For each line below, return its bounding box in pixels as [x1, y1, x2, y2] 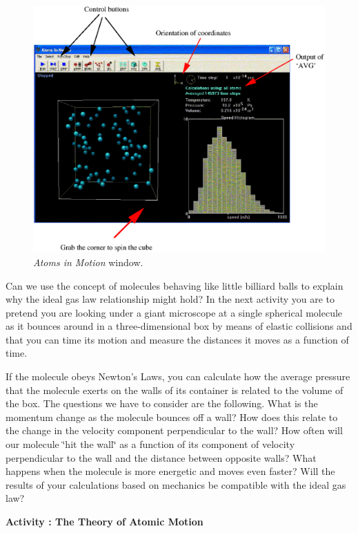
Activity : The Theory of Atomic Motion [6, 514, 203, 529]
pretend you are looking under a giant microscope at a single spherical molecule [6, 305, 343, 319]
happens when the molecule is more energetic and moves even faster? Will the [6, 464, 335, 478]
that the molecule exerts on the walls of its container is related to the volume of [6, 382, 344, 397]
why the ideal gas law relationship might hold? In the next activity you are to [6, 292, 335, 306]
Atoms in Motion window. [33, 254, 143, 269]
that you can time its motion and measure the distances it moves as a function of [6, 332, 349, 346]
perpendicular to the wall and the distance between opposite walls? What [6, 450, 317, 465]
